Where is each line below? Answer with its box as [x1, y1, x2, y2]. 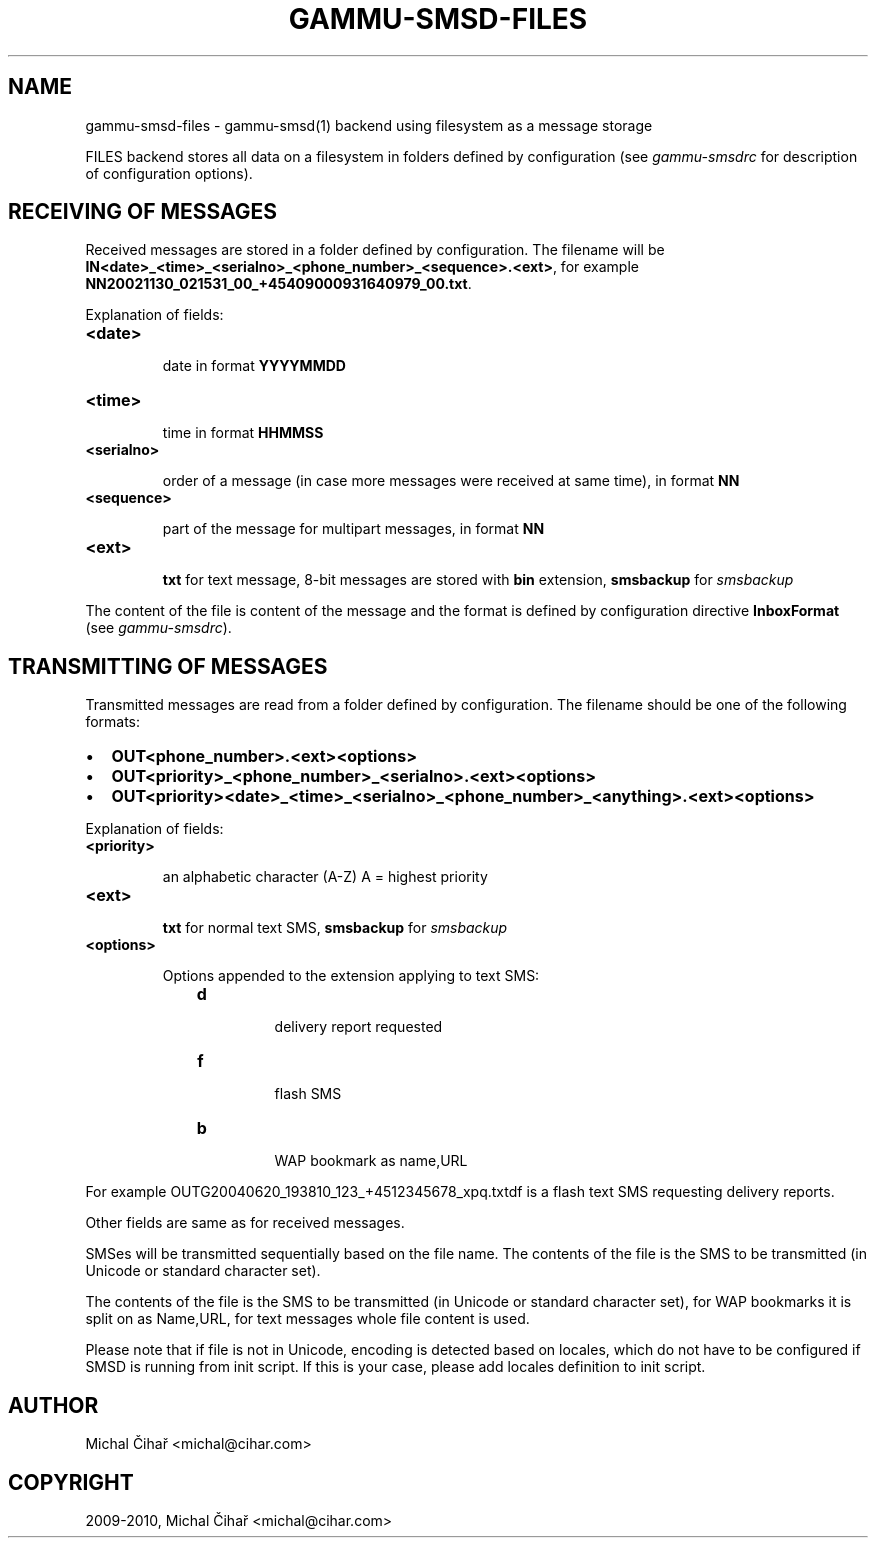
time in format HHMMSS [162, 424, 324, 442]
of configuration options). [85, 164, 253, 182]
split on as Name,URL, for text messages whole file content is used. [85, 1310, 530, 1328]
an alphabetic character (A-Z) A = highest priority [162, 868, 488, 886]
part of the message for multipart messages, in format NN [162, 520, 545, 538]
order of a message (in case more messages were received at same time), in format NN [162, 472, 740, 490]
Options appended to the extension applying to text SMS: [162, 967, 540, 985]
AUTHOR [8, 1392, 99, 1418]
